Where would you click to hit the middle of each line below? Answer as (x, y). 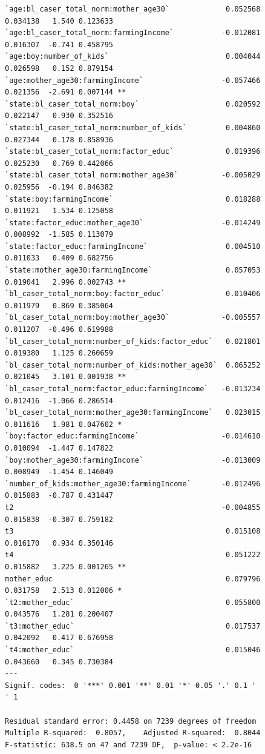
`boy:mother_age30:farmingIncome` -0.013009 (133, 460)
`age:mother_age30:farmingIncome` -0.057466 (133, 80)
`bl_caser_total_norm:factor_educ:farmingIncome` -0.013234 (133, 389)
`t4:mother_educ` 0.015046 (133, 650)
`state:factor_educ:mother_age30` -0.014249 (133, 223)
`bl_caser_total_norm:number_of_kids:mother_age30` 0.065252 (133, 365)
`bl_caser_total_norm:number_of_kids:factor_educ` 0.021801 (133, 341)
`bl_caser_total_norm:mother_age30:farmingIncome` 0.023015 (133, 413)
